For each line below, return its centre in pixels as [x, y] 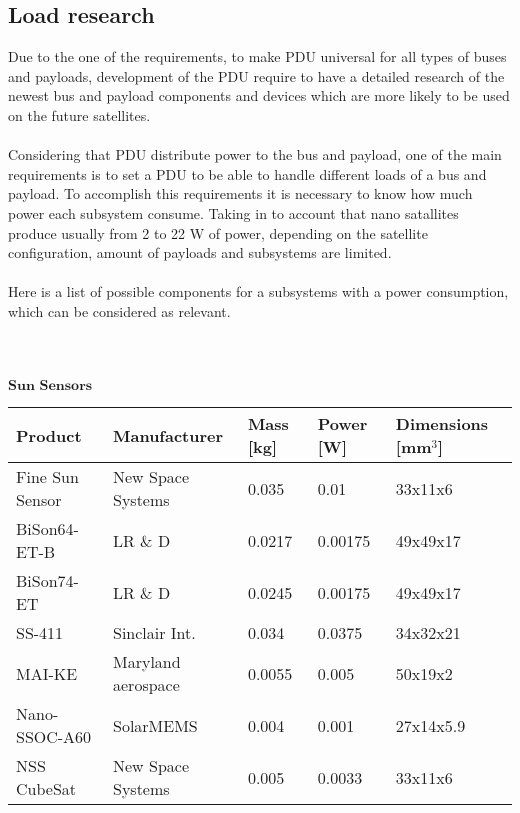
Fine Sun [47, 477]
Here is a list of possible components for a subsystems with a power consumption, [258, 291]
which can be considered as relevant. [119, 310]
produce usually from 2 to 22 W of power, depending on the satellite [218, 232]
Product [49, 435]
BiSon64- [47, 529]
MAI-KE [47, 673]
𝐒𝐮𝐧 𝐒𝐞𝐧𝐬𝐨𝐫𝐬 [50, 386]
